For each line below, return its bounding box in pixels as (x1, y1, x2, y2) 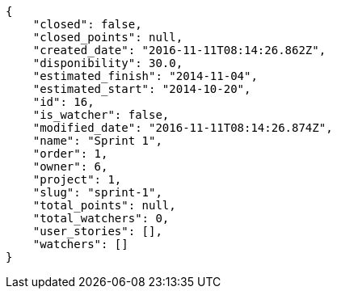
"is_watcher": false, (32, 108, 170, 121)
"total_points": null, (32, 199, 176, 212)
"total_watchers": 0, (32, 212, 170, 225)
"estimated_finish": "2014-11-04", (32, 70, 258, 82)
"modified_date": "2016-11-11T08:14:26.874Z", (32, 121, 333, 134)
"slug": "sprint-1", (32, 186, 162, 199)
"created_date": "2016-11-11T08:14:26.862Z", (32, 44, 326, 57)
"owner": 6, (32, 160, 108, 173)
